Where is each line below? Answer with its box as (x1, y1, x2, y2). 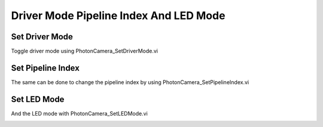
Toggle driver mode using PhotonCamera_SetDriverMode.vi (11, 48, 159, 55)
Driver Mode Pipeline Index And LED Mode (11, 9, 226, 22)
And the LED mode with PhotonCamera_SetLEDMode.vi (11, 110, 148, 117)
